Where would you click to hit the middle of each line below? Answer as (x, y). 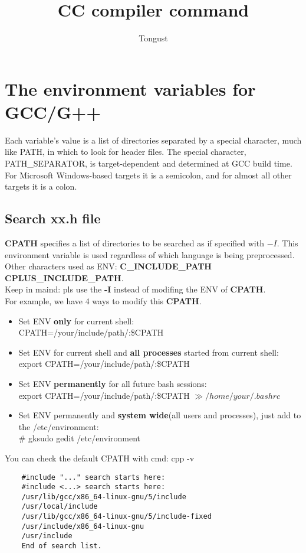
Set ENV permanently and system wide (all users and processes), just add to (160, 415)
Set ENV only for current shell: (76, 321)
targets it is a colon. (41, 186)
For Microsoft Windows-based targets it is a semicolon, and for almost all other (148, 175)
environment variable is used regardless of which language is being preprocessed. (150, 254)
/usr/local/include (60, 507)
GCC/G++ (53, 111)
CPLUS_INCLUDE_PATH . (64, 277)
